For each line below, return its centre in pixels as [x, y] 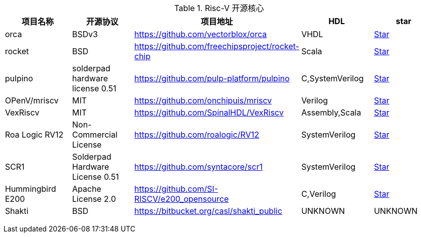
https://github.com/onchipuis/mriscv [203, 100]
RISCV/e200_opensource [181, 199]
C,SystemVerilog [333, 78]
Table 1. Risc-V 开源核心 [219, 8]
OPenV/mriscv [32, 100]
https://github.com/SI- [176, 189]
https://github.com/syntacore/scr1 [198, 167]
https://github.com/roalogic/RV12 [196, 135]
